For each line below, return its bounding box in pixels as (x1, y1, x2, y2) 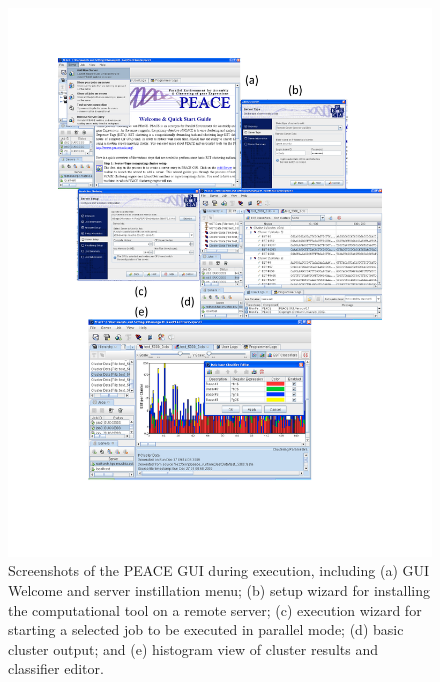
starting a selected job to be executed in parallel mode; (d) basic (8, 619, 404, 640)
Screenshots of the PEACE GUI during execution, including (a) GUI (8, 560, 430, 581)
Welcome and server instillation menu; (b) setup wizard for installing (8, 580, 431, 601)
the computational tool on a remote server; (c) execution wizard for (8, 599, 422, 620)
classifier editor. (8, 658, 104, 679)
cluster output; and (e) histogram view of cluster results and (8, 638, 378, 659)
